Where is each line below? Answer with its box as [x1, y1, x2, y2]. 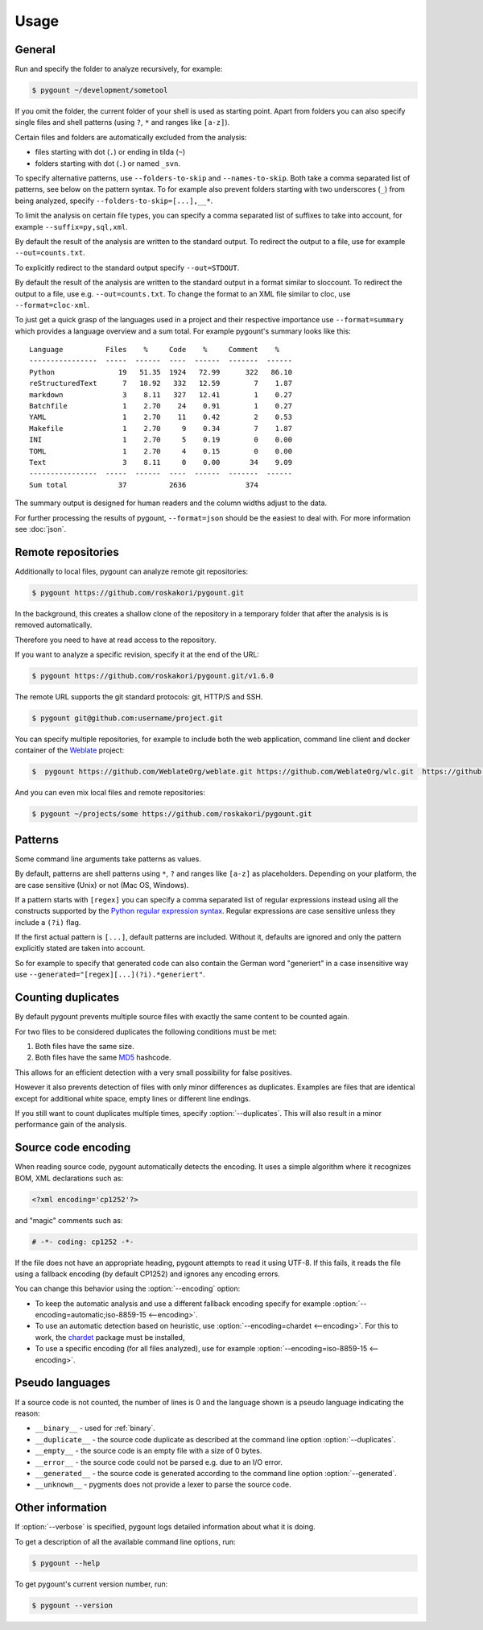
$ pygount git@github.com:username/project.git [31, 713, 223, 723]
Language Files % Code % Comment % [29, 345, 280, 355]
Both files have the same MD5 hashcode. [35, 1052, 171, 1063]
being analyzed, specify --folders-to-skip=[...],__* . [14, 196, 213, 205]
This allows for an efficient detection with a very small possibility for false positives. [14, 1068, 292, 1077]
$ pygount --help [31, 1558, 101, 1567]
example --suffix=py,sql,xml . [14, 222, 128, 231]
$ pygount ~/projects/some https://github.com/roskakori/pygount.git [31, 810, 312, 819]
